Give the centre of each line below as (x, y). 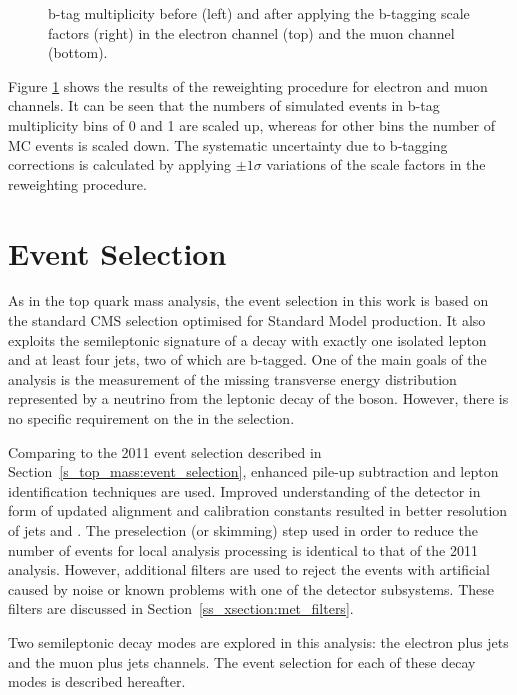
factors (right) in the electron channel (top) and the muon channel (251, 32)
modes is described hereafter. (97, 681)
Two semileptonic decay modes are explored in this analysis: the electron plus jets (258, 641)
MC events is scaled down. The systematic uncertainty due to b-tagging (228, 144)
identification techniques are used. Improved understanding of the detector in (244, 490)
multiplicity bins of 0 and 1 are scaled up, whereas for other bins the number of (252, 124)
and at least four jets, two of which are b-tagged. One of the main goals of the (247, 359)
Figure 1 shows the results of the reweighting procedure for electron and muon (248, 85)
